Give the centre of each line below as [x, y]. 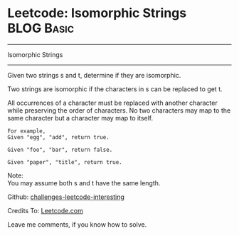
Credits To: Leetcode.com [45, 210]
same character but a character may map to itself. [80, 118]
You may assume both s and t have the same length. [84, 183]
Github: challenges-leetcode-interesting [66, 197]
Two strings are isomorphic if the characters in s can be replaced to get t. [115, 89]
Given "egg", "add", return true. [59, 137]
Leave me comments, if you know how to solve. [77, 224]
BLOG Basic [41, 28]
